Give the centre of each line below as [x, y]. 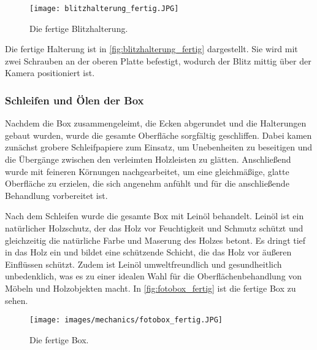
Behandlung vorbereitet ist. [56, 195]
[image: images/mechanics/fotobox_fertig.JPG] [126, 320]
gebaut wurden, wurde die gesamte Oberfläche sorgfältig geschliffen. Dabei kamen [158, 135]
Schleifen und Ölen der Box [74, 100]
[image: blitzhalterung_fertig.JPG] [104, 9]
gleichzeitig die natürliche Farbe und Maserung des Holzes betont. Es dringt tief [155, 240]
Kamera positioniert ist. [50, 73]
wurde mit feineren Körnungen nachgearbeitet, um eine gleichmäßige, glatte [147, 171]
